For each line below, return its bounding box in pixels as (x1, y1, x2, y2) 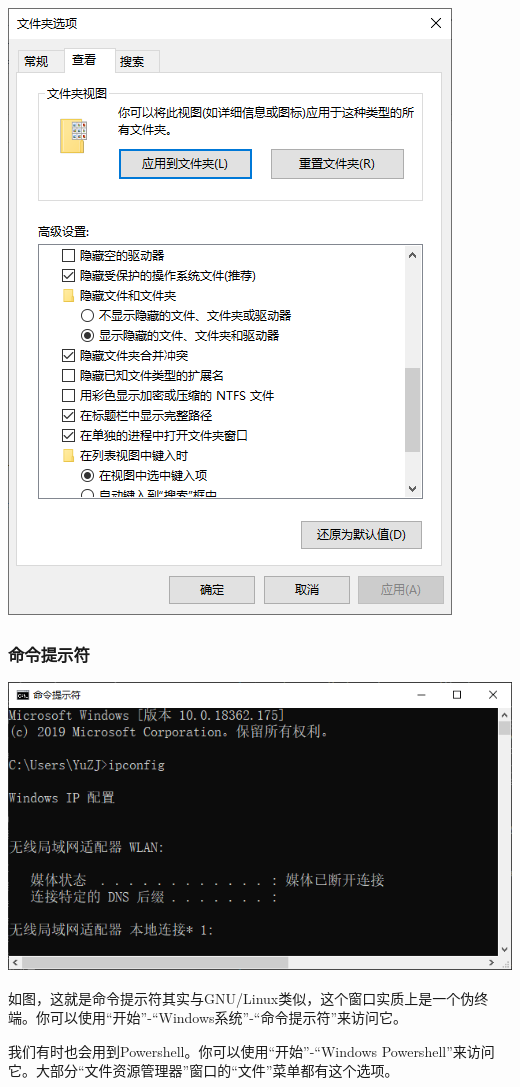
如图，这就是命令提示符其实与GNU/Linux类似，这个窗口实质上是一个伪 (8, 987, 475, 1008)
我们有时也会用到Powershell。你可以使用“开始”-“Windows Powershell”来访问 (8, 1040, 495, 1061)
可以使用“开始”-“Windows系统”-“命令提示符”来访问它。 (49, 1007, 408, 1028)
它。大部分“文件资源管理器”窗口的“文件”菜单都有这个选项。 (8, 1060, 399, 1081)
